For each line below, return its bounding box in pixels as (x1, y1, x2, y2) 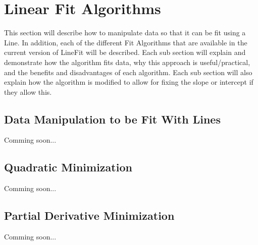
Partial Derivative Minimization (4, 208, 175, 223)
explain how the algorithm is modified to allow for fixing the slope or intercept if (4, 77, 253, 87)
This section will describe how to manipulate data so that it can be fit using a (4, 27, 246, 38)
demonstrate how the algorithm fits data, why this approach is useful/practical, (4, 56, 250, 67)
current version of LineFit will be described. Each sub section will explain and (4, 47, 246, 57)
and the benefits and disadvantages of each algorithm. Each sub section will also (4, 67, 252, 77)
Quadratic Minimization (4, 159, 132, 175)
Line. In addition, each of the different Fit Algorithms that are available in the (4, 37, 247, 47)
